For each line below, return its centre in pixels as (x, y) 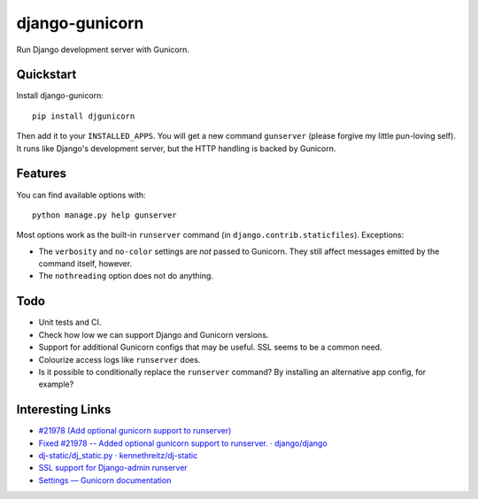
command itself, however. (85, 264)
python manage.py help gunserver (104, 215)
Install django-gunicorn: (60, 96)
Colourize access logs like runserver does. (119, 359)
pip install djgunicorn (84, 116)
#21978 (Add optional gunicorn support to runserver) (135, 431)
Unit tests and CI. (70, 322)
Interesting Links (64, 410)
